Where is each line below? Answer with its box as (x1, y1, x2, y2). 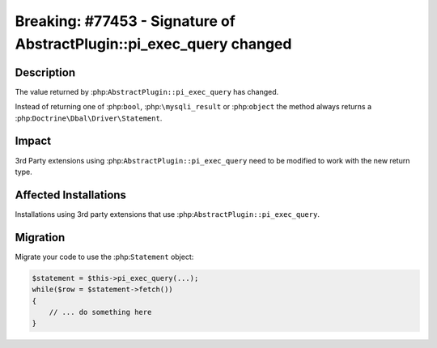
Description (15, 66, 76, 79)
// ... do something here (49, 308, 152, 316)
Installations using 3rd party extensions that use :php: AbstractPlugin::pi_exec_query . (15, 209, 320, 219)
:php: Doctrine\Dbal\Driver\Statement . (15, 113, 163, 123)
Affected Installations (15, 188, 127, 202)
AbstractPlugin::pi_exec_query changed (15, 35, 292, 53)
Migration (15, 231, 66, 244)
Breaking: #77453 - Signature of (15, 12, 236, 30)
